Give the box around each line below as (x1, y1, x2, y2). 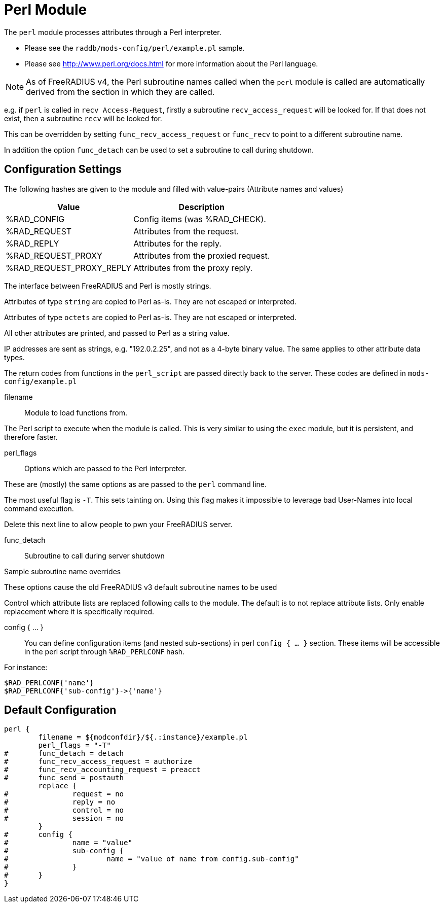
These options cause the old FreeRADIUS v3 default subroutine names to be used (4, 582, 277, 591)
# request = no (4, 790, 124, 798)
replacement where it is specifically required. (4, 607, 155, 616)
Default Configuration (4, 704, 117, 717)
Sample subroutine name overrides (4, 567, 121, 576)
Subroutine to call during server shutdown (24, 551, 165, 560)
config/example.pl (4, 377, 77, 386)
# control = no (4, 806, 124, 815)
